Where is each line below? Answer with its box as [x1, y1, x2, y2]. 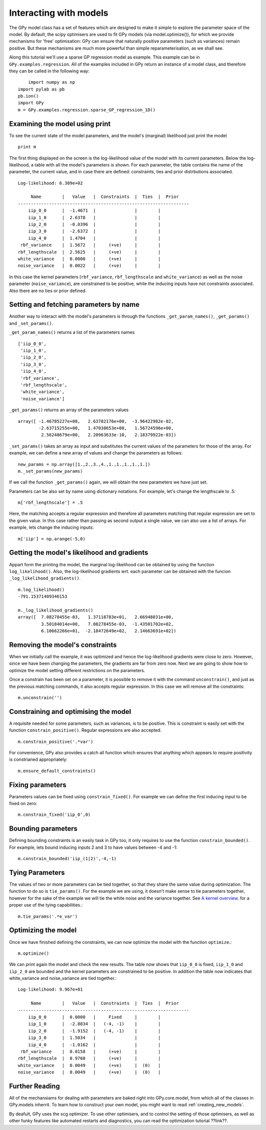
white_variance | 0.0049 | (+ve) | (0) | [18, 1063, 161, 1068]
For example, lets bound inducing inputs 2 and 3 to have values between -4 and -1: [9, 844, 177, 850]
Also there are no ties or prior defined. [9, 288, 87, 293]
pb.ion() [18, 94, 39, 99]
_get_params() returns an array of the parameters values [9, 407, 129, 413]
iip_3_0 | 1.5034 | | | [28, 1035, 161, 1041]
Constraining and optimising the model [9, 707, 132, 716]
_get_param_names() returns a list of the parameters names [9, 329, 135, 335]
